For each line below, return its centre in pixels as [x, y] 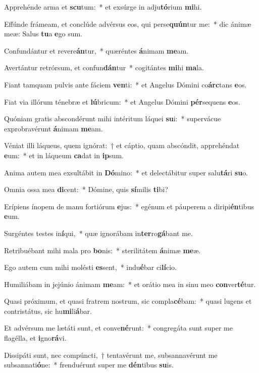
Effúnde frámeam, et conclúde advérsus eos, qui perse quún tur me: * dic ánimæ [128, 24]
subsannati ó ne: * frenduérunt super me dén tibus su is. [89, 365]
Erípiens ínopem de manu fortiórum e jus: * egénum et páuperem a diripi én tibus [129, 206]
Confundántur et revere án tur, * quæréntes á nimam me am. [96, 50]
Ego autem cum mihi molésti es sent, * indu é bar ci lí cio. [90, 267]
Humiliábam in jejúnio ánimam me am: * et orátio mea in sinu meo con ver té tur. [130, 284]
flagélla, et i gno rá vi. [35, 338]
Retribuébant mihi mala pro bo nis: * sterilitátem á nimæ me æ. [102, 250]
